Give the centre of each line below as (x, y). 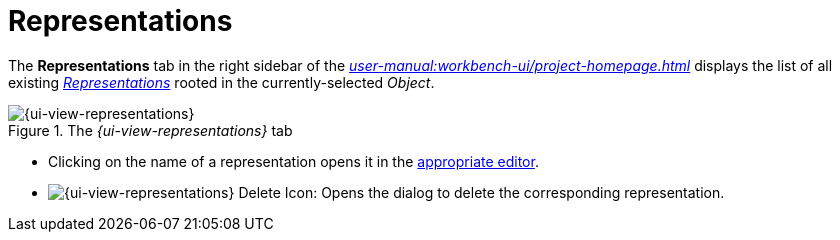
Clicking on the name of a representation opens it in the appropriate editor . (293, 161)
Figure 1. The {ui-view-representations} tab (150, 130)
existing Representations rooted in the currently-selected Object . (221, 82)
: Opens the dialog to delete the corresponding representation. (519, 192)
